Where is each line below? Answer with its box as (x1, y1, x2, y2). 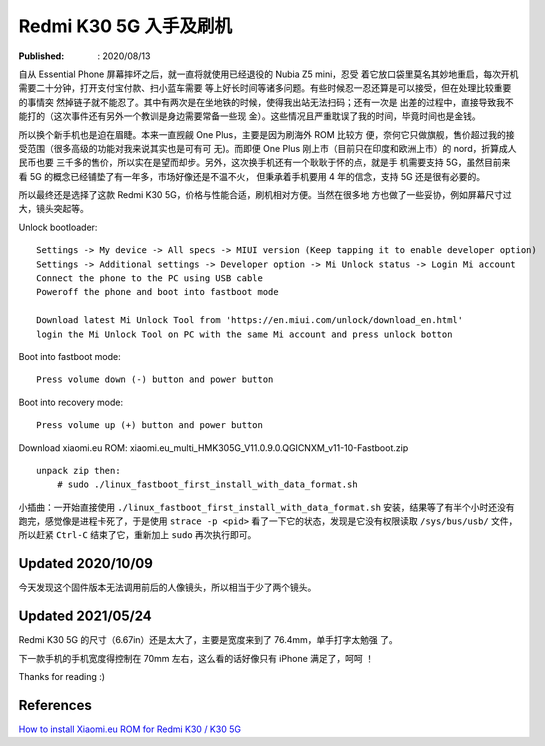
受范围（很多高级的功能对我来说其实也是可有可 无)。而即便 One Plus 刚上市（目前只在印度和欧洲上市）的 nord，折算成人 (18, 142, 517, 154)
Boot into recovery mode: (18, 396, 124, 408)
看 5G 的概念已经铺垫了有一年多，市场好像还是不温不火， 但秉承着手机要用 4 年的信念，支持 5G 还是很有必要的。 (18, 170, 486, 182)
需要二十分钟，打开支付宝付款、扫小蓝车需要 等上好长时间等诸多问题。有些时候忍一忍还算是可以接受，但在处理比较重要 (18, 82, 512, 94)
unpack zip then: (36, 465, 121, 476)
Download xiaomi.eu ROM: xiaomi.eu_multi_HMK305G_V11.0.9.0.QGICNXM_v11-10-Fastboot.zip (18, 441, 409, 454)
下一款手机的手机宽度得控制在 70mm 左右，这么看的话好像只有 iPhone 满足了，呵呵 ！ (18, 652, 375, 664)
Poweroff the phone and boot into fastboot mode (36, 286, 279, 298)
